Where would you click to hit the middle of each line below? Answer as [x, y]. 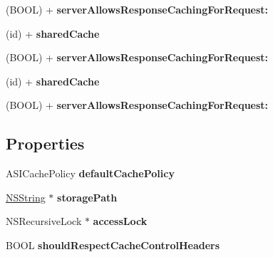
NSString [26, 197]
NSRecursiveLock [44, 221]
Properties [45, 143]
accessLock [120, 221]
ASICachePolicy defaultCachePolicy [90, 173]
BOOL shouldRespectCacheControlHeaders [113, 245]
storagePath [87, 197]
